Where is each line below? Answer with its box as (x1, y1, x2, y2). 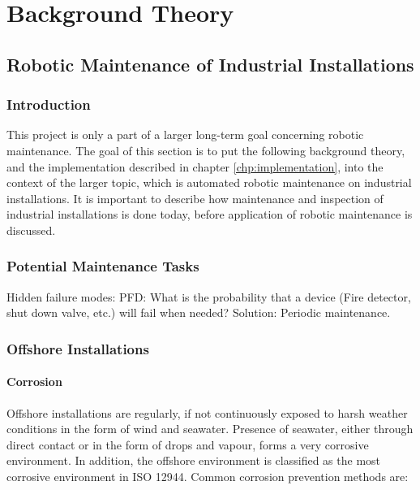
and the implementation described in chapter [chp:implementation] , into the (6, 158, 384, 175)
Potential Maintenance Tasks (6, 256, 199, 276)
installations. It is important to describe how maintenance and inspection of (6, 189, 384, 206)
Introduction (6, 94, 91, 115)
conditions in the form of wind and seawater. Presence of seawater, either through (6, 420, 414, 437)
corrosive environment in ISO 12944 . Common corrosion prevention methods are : (6, 467, 409, 484)
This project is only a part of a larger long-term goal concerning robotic (6, 126, 364, 143)
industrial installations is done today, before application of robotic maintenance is (6, 206, 413, 223)
